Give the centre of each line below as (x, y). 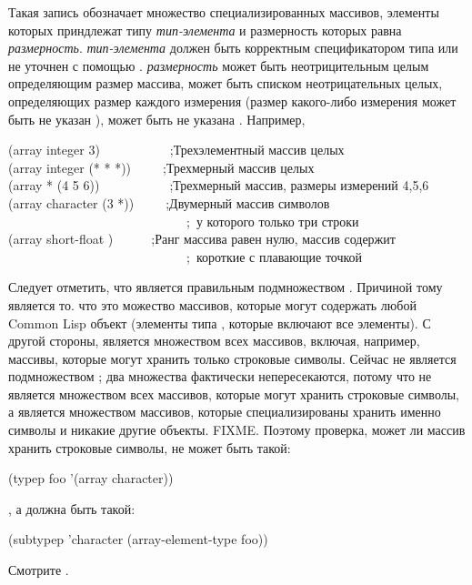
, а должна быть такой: (72, 508)
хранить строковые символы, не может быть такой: (150, 447)
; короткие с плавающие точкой (274, 256)
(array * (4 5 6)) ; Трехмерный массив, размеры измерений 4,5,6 (219, 185)
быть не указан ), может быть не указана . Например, (157, 119)
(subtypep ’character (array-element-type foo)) (138, 539)
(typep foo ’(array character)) (91, 478)
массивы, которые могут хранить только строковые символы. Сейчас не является (232, 358)
